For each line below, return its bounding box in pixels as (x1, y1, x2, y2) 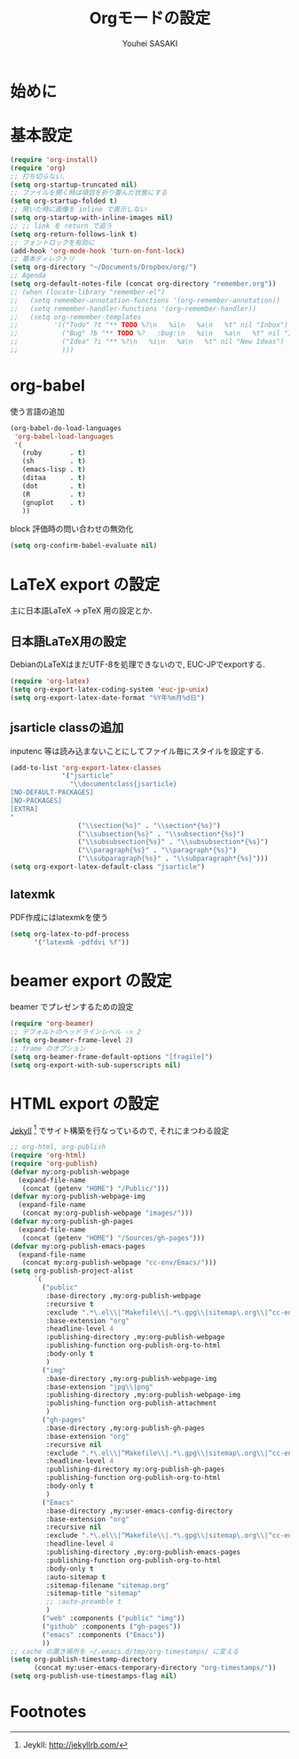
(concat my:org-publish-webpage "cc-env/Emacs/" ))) (21, 1258, 217, 1267)
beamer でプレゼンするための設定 (10, 1001, 134, 1012)
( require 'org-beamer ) (10, 1019, 94, 1028)
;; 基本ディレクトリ (10, 254, 75, 263)
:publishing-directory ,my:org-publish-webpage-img (45, 1391, 241, 1400)
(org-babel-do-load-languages (10, 423, 122, 432)
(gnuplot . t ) (21, 498, 87, 507)
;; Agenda (10, 271, 47, 280)
